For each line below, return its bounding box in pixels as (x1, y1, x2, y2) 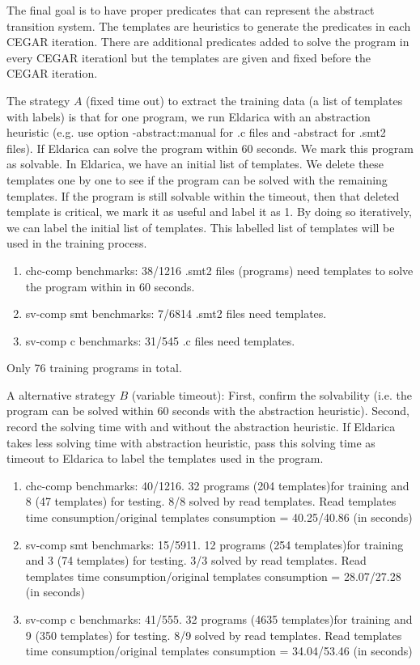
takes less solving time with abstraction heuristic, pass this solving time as (6, 434, 375, 451)
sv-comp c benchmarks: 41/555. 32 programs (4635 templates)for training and (25, 611, 413, 627)
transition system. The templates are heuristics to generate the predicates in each (6, 17, 411, 34)
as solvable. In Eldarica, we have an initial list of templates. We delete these (6, 155, 384, 172)
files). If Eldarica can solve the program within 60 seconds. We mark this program (6, 139, 414, 156)
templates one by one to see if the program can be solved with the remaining (6, 171, 388, 188)
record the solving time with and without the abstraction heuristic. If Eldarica (6, 418, 396, 435)
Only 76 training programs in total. (6, 359, 182, 376)
